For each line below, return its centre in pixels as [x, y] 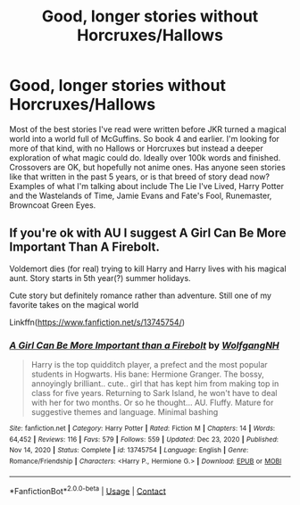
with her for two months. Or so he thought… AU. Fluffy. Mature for [152, 402]
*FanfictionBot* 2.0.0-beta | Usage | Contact [88, 490]
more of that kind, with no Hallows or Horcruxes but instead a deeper [136, 148]
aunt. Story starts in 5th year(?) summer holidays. [100, 277]
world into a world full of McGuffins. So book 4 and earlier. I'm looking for [144, 138]
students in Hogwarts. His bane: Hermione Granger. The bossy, [148, 374]
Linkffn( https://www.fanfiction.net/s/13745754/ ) [97, 322]
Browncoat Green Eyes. [53, 205]
